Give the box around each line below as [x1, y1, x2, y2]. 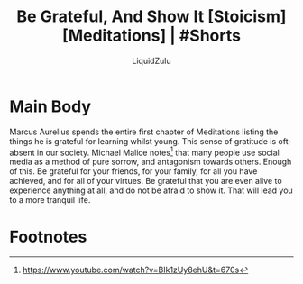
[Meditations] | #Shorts [61, 25, 242, 46]
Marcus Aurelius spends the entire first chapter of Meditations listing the [9, 126, 279, 137]
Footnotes [9, 226, 87, 247]
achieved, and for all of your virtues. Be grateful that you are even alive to [9, 176, 282, 187]
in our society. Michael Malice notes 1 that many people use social [36, 145, 280, 158]
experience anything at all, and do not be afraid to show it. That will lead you [9, 185, 293, 196]
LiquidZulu [132, 55, 171, 66]
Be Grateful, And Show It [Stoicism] [16, 6, 287, 27]
